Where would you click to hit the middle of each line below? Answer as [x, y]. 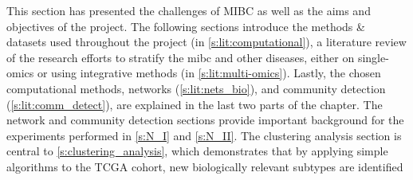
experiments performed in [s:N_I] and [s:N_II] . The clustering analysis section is [204, 135]
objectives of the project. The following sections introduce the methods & [186, 26]
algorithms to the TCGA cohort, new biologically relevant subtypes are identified [205, 166]
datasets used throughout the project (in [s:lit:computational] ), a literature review [206, 42]
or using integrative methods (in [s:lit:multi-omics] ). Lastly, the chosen [209, 73]
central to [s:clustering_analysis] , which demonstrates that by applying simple [197, 151]
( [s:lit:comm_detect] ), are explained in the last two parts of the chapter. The [195, 104]
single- [373, 57]
